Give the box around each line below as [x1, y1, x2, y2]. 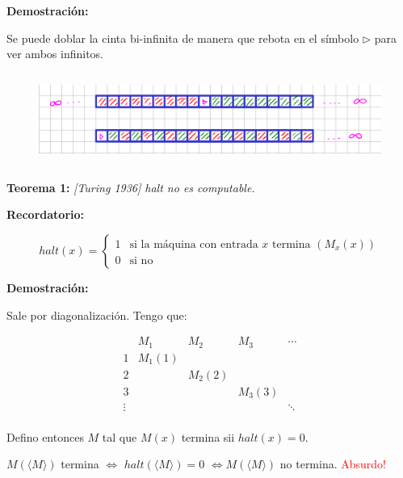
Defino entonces [6, 428, 84, 445]
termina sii [181, 428, 235, 445]
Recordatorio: [6, 206, 84, 223]
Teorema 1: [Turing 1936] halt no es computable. [6, 178, 255, 195]
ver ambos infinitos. [6, 45, 103, 62]
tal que [102, 428, 137, 445]
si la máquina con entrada [129, 238, 258, 250]
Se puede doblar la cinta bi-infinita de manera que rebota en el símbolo [6, 29, 359, 46]
